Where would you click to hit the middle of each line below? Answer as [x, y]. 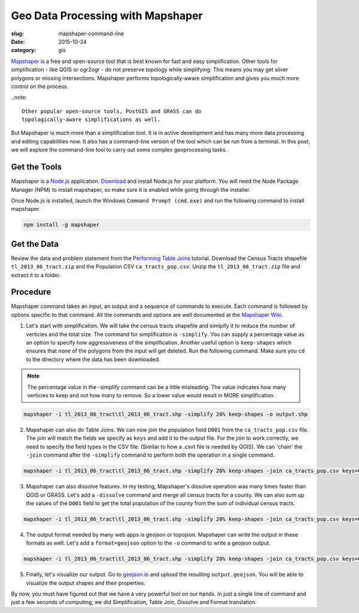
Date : [18, 41]
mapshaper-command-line [91, 34]
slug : [17, 34]
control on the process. [40, 86]
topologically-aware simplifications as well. [91, 120]
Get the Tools [36, 167]
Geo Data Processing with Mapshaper [107, 16]
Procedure [31, 292]
